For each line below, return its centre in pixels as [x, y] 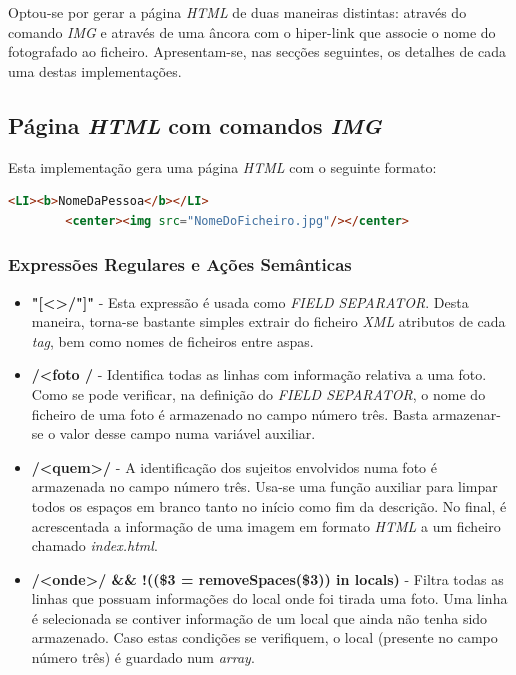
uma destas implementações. [95, 70]
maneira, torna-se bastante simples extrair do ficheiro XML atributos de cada [268, 321]
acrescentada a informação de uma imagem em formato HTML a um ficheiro [266, 525]
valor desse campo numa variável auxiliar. [187, 433]
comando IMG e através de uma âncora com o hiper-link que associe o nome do [252, 31]
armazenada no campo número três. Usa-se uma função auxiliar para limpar [264, 486]
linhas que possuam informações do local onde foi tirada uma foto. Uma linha [269, 598]
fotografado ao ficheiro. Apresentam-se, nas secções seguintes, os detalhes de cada [257, 51]
